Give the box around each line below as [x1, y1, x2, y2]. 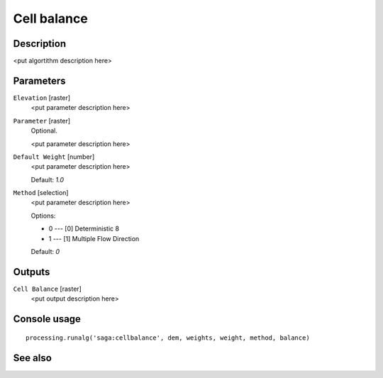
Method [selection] [13, 189, 69, 197]
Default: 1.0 [30, 175, 64, 184]
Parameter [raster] [13, 116, 71, 125]
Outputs [13, 266, 50, 278]
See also [13, 352, 52, 364]
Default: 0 [30, 248, 60, 256]
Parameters [13, 74, 66, 87]
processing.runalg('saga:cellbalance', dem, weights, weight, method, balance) [26, 333, 310, 342]
